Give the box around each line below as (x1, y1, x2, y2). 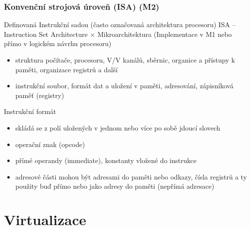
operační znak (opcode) (15, 139, 85, 149)
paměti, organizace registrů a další (15, 64, 118, 74)
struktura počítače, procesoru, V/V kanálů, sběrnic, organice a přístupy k (15, 55, 235, 65)
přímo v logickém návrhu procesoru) (4, 38, 112, 49)
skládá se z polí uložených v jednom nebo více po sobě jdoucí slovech (15, 122, 220, 132)
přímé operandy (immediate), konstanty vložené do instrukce (15, 155, 197, 165)
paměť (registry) (15, 90, 64, 100)
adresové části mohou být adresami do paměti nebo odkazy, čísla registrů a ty (15, 171, 247, 181)
